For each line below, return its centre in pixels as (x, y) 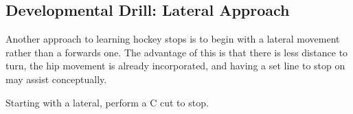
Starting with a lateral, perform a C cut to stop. (107, 102)
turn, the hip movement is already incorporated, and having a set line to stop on (175, 66)
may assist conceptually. (56, 79)
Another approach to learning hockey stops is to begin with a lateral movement (173, 39)
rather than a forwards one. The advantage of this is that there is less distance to (177, 52)
